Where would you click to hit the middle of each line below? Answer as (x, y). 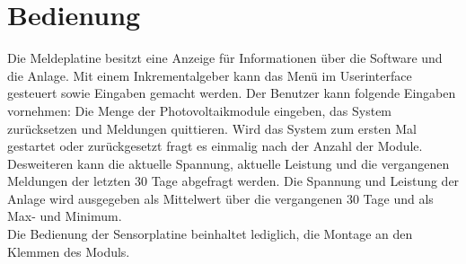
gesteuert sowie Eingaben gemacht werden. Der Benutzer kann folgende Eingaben (232, 93)
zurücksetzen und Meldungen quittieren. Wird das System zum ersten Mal (212, 128)
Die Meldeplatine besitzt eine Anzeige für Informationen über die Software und (225, 58)
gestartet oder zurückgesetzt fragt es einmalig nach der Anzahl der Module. (215, 146)
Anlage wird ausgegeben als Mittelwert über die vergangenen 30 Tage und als (220, 198)
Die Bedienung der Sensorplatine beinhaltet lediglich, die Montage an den (210, 234)
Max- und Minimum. (65, 216)
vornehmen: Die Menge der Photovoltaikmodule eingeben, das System (200, 110)
